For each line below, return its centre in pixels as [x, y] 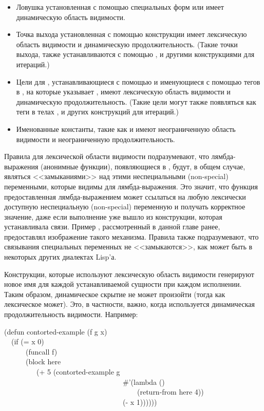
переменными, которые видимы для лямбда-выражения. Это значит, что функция [131, 186]
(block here [43, 361]
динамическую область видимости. [71, 17]
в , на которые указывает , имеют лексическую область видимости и [123, 92]
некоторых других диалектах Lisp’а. [60, 257]
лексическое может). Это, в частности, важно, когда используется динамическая [129, 304]
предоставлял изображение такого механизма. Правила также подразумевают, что [131, 236]
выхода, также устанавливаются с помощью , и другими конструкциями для [135, 54]
